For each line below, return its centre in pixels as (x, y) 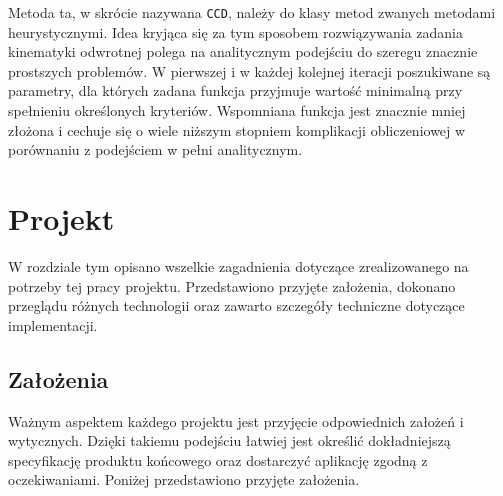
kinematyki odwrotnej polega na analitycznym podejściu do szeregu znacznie (243, 51)
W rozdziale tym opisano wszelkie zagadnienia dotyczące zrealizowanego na (238, 265)
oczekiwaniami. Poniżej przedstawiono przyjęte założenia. (184, 479)
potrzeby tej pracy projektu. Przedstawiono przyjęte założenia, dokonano (232, 285)
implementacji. (53, 324)
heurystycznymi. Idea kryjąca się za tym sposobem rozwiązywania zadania (235, 31)
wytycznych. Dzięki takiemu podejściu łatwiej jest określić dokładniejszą (229, 440)
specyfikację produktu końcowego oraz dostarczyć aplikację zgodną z (218, 459)
